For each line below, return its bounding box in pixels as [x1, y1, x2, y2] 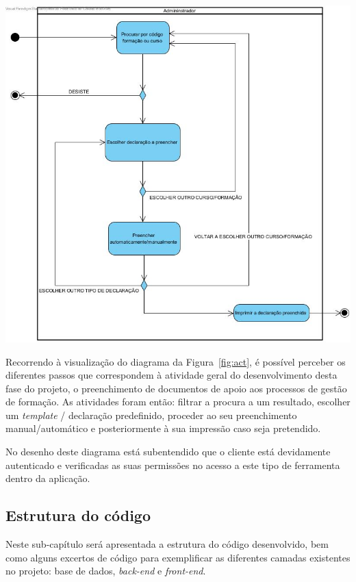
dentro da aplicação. [5, 471, 90, 485]
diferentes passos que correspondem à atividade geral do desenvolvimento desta [5, 368, 338, 382]
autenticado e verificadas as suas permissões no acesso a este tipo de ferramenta [5, 457, 340, 472]
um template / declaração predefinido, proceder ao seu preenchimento [5, 407, 297, 422]
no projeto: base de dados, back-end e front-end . [5, 564, 206, 578]
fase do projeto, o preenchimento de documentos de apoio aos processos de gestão [5, 381, 347, 395]
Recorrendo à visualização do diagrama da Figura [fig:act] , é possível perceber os [5, 354, 346, 368]
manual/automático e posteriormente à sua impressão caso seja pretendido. [5, 421, 321, 435]
